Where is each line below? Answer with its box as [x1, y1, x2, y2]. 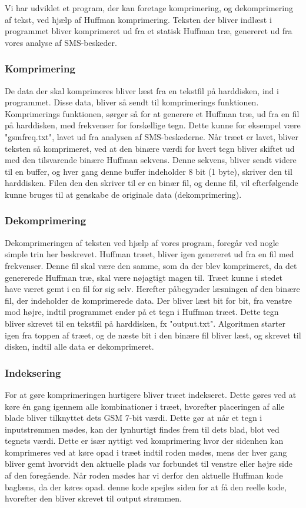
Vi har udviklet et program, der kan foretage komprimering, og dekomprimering [5, 2, 293, 14]
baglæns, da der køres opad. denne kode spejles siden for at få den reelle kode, [5, 480, 287, 493]
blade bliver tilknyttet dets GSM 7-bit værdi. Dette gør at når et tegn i [5, 411, 262, 424]
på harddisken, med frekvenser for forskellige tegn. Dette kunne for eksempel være [5, 119, 301, 131]
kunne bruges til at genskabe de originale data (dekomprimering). [5, 188, 242, 200]
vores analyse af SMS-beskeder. [5, 36, 117, 48]
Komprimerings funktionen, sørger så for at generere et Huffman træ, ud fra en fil [5, 107, 300, 119]
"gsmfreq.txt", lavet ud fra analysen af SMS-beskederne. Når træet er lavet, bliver [5, 130, 299, 142]
